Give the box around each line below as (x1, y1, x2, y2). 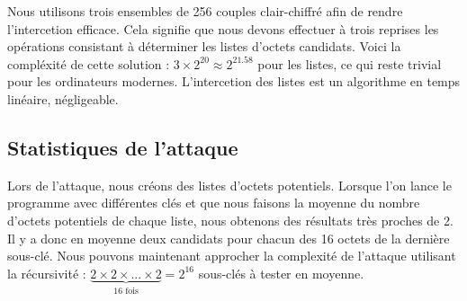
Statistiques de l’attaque (7, 133, 238, 161)
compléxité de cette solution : (7, 54, 170, 73)
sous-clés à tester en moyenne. (198, 263, 364, 282)
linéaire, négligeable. (7, 89, 119, 108)
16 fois (113, 286, 139, 296)
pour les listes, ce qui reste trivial (257, 54, 442, 73)
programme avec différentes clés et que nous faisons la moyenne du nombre (7, 193, 420, 212)
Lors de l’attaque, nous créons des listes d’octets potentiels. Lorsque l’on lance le (7, 175, 452, 194)
